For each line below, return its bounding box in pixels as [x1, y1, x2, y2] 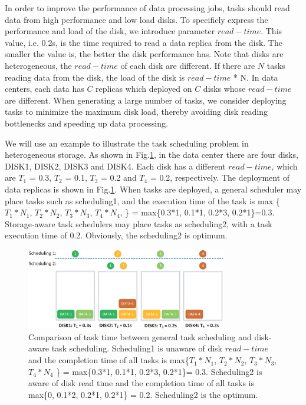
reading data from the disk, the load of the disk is [5, 71, 185, 83]
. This [261, 25, 282, 37]
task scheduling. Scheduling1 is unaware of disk [51, 342, 222, 354]
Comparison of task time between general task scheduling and [28, 330, 252, 343]
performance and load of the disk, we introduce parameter [5, 25, 215, 37]
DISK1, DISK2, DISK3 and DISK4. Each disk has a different [5, 160, 226, 172]
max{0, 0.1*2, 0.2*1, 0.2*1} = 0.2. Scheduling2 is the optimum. [28, 388, 258, 400]
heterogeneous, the [5, 59, 72, 71]
